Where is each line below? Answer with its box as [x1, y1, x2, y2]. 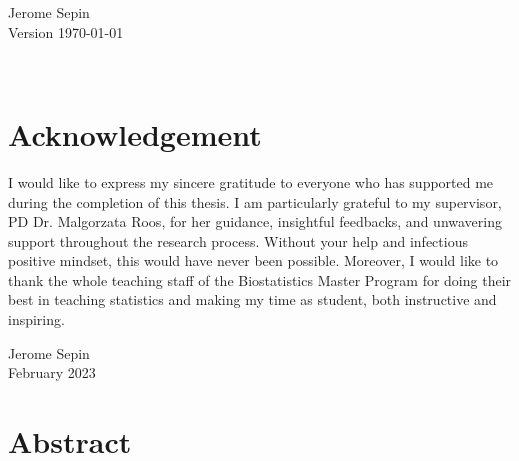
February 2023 [8, 362, 96, 383]
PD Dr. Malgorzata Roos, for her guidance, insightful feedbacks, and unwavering [8, 211, 502, 232]
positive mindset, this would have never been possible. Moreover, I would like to [8, 250, 499, 271]
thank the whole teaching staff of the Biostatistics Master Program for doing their [8, 269, 512, 290]
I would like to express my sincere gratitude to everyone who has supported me [8, 171, 494, 192]
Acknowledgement [8, 113, 262, 154]
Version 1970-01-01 [8, 21, 124, 42]
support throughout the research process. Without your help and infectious [8, 230, 468, 251]
